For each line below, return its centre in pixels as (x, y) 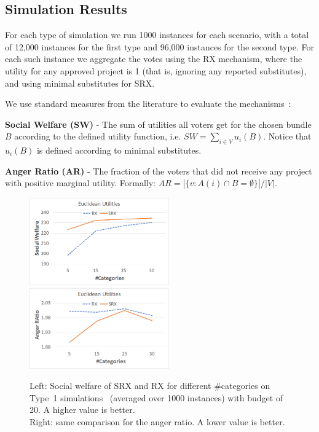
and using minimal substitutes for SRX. (80, 83)
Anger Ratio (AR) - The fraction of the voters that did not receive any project (159, 171)
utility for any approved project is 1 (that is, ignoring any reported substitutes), (156, 70)
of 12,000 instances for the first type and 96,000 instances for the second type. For (159, 46)
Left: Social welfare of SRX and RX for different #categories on (150, 386)
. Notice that (287, 136)
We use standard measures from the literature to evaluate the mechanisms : (148, 104)
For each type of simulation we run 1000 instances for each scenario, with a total (157, 35)
